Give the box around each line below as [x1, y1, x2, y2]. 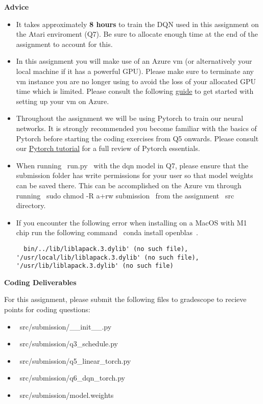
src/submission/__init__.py [19, 321, 112, 332]
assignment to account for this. [16, 38, 113, 49]
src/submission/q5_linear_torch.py [19, 355, 131, 366]
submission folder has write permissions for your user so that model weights [16, 170, 253, 181]
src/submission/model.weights [19, 390, 114, 400]
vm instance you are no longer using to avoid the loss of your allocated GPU [16, 75, 256, 86]
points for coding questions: [4, 304, 90, 315]
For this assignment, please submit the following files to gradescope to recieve [4, 294, 247, 305]
